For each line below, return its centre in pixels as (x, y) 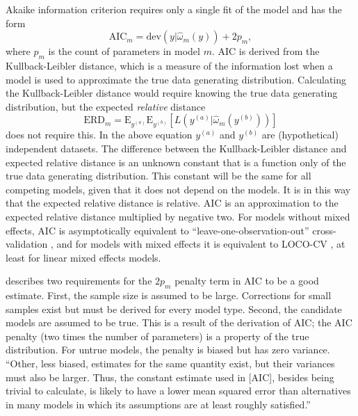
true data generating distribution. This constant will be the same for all (158, 176)
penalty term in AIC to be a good (247, 281)
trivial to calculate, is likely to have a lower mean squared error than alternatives (178, 391)
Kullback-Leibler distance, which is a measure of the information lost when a (169, 65)
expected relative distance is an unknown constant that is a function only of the (176, 162)
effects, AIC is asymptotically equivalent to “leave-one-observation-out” (157, 230)
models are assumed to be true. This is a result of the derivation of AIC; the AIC (179, 322)
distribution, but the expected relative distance (106, 106)
